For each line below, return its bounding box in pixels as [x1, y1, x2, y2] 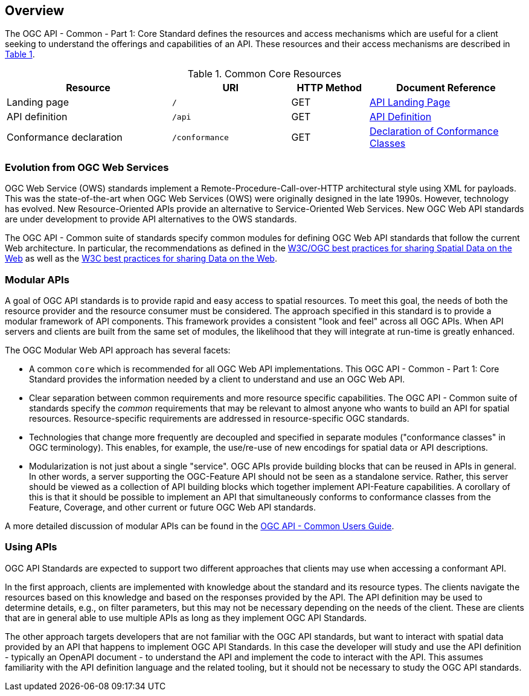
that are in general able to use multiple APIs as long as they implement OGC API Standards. [5, 612, 367, 623]
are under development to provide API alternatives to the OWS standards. [5, 214, 297, 225]
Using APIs [5, 541, 57, 553]
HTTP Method [297, 82, 362, 94]
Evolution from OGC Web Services [5, 161, 169, 173]
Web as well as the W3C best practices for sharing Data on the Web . [5, 253, 277, 264]
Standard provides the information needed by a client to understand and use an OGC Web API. [29, 373, 405, 384]
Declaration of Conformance [370, 125, 499, 138]
